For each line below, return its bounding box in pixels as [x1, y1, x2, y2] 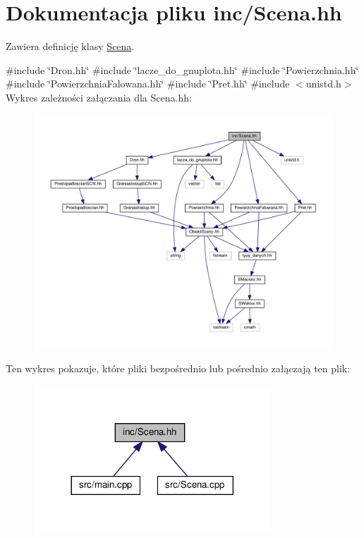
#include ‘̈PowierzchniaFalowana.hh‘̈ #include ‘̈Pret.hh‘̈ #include [6, 76, 290, 91]
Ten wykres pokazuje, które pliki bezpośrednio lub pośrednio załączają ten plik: [6, 361, 351, 376]
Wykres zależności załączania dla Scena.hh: [6, 90, 192, 104]
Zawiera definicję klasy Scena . [6, 39, 135, 54]
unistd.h [305, 76, 341, 91]
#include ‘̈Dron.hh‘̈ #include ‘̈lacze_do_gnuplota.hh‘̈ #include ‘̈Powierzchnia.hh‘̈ [6, 62, 359, 77]
